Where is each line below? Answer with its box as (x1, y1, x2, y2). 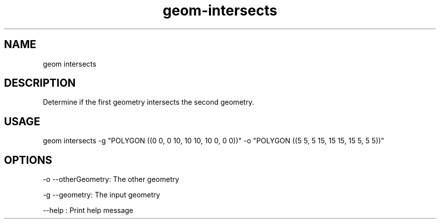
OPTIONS (4, 153, 52, 166)
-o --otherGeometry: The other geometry (43, 175, 179, 184)
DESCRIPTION (4, 77, 76, 90)
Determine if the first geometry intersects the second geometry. (43, 98, 254, 107)
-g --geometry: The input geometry (43, 190, 160, 199)
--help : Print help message (43, 206, 134, 215)
